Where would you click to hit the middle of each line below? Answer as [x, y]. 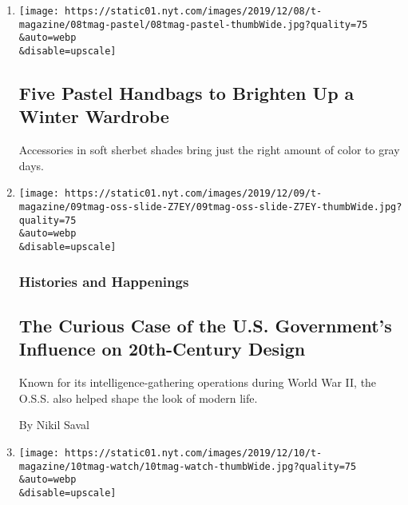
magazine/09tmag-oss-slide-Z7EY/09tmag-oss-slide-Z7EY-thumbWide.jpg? [210, 207]
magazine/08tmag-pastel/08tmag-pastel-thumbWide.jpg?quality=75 [193, 24]
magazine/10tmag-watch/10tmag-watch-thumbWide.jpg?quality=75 [188, 466]
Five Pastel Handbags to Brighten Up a [186, 93]
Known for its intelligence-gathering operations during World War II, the [198, 382]
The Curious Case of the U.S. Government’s [205, 325]
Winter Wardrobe [94, 116]
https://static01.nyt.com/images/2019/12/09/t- [194, 194]
